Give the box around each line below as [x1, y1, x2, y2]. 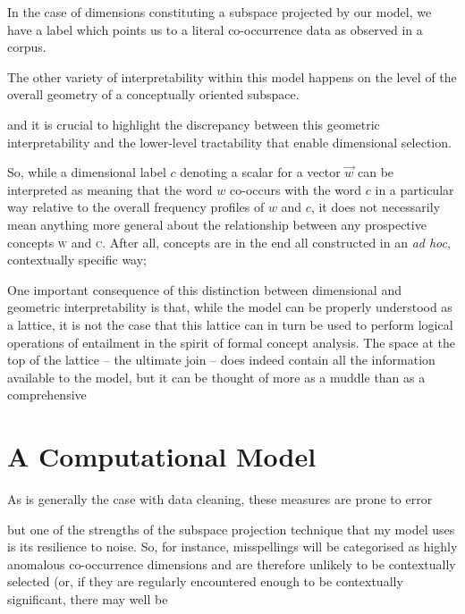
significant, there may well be [7, 589, 168, 608]
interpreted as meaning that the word [7, 180, 213, 198]
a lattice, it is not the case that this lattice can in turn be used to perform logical [7, 315, 453, 333]
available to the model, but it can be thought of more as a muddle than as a [7, 367, 426, 386]
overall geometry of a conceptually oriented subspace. [7, 85, 300, 104]
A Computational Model [7, 438, 317, 475]
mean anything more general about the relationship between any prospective [7, 214, 427, 233]
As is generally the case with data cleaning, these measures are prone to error [7, 490, 433, 508]
